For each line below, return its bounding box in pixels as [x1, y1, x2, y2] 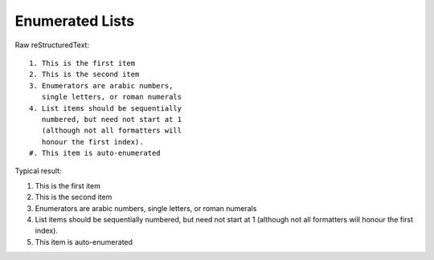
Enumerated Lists [14, 12, 135, 30]
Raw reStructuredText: [14, 40, 90, 50]
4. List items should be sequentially [29, 104, 182, 112]
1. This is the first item [29, 59, 136, 67]
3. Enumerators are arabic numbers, [29, 81, 174, 90]
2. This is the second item [29, 70, 140, 79]
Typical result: [14, 166, 62, 176]
